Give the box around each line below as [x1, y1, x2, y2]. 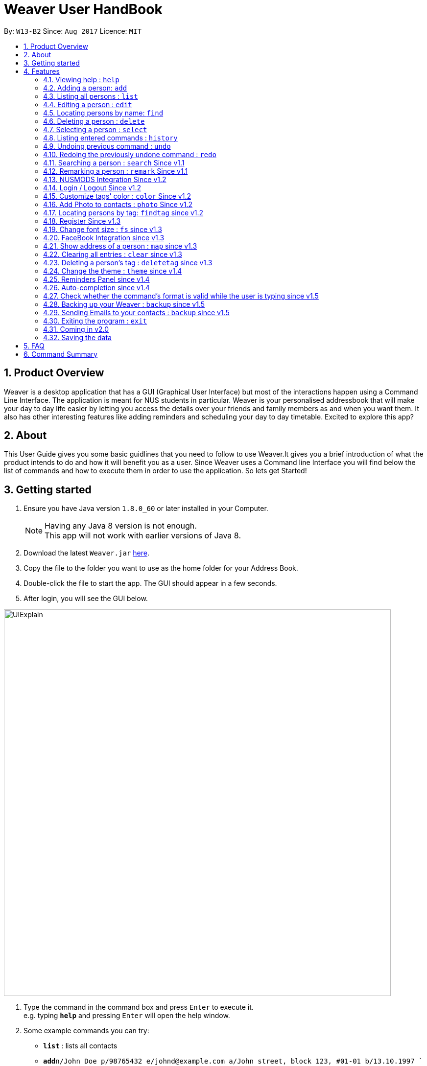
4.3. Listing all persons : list [43, 92, 138, 100]
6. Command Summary [24, 349, 97, 358]
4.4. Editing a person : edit [43, 100, 132, 109]
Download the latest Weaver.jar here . [24, 549, 149, 557]
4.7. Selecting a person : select [43, 125, 147, 134]
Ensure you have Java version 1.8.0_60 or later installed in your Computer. [24, 504, 268, 513]
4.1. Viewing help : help [43, 75, 119, 84]
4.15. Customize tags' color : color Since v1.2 [43, 191, 191, 200]
